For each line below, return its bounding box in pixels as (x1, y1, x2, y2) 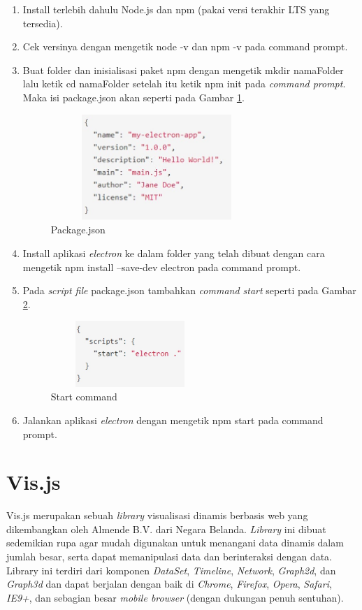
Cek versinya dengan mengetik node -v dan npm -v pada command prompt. (22, 39, 348, 54)
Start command (50, 389, 117, 404)
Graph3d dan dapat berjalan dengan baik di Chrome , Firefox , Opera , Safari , (6, 576, 332, 591)
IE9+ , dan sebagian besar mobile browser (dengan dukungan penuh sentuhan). (6, 590, 344, 604)
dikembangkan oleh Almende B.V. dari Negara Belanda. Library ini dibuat (6, 521, 326, 536)
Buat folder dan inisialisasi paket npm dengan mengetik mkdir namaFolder (22, 62, 344, 77)
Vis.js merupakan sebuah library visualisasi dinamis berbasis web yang (6, 508, 308, 523)
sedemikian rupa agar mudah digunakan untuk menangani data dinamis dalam (6, 535, 344, 550)
